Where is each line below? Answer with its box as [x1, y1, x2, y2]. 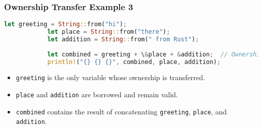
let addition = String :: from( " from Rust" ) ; [47, 35, 199, 43]
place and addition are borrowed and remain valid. [16, 89, 178, 100]
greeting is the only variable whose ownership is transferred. [16, 72, 205, 83]
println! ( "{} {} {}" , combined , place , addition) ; [47, 58, 221, 66]
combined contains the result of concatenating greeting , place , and [16, 106, 227, 116]
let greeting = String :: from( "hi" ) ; [4, 21, 127, 28]
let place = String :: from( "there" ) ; [47, 28, 170, 36]
